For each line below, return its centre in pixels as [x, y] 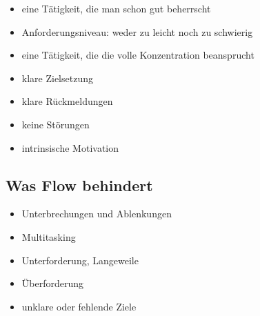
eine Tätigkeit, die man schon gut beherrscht [116, 8]
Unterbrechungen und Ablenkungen [97, 214]
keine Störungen [56, 124]
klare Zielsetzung [57, 78]
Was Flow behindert [79, 185]
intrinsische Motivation [70, 147]
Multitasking [49, 236]
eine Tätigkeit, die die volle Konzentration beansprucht [138, 55]
